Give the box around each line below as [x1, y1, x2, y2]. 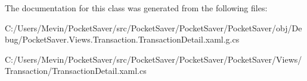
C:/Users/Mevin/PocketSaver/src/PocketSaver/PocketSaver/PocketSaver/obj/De [5, 21, 302, 34]
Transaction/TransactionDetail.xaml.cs [5, 64, 147, 77]
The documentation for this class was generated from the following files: [5, 2, 268, 14]
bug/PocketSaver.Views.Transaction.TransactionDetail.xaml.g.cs [5, 33, 240, 46]
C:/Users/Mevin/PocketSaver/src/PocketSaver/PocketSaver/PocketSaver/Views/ [5, 53, 302, 65]
